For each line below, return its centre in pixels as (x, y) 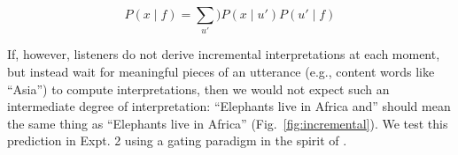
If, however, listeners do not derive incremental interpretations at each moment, (224, 54)
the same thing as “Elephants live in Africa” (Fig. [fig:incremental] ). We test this (228, 123)
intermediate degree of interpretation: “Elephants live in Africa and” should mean (229, 106)
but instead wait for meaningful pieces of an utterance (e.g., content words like (221, 71)
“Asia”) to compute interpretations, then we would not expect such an (198, 89)
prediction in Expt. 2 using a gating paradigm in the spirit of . (177, 140)
